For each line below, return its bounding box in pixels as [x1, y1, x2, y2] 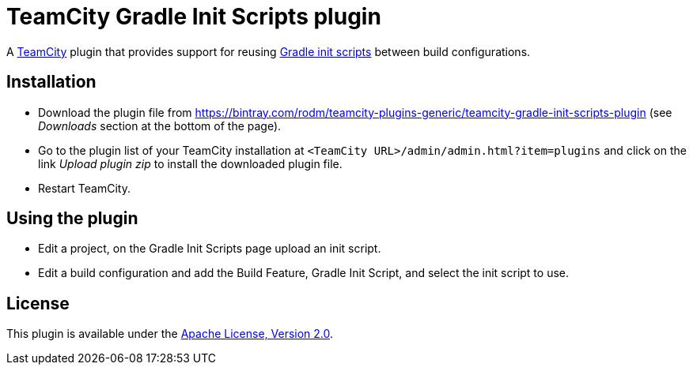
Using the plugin [6, 208, 138, 229]
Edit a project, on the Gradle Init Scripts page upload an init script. [38, 242, 381, 256]
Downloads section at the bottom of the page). [38, 118, 282, 133]
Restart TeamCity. [38, 181, 131, 195]
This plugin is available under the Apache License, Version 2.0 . [6, 327, 334, 341]
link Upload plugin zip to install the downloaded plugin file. [38, 156, 343, 171]
